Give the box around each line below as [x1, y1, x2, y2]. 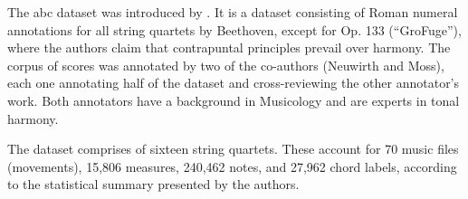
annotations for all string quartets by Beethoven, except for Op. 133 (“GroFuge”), [7, 20, 462, 39]
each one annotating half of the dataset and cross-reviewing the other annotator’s [7, 73, 460, 92]
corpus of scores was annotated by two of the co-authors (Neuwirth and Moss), [7, 55, 444, 74]
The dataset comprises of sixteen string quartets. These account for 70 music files [7, 139, 459, 158]
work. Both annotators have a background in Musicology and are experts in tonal [7, 90, 460, 109]
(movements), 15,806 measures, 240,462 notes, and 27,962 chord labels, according [7, 156, 457, 175]
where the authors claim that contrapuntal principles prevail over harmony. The [7, 38, 451, 57]
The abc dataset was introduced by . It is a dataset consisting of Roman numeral [7, 3, 458, 21]
